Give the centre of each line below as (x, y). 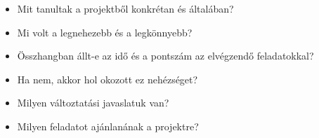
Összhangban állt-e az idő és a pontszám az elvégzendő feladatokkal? (165, 56)
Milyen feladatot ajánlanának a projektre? (108, 126)
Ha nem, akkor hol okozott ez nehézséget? (108, 79)
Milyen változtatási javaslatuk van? (93, 103)
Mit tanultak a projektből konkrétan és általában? (125, 8)
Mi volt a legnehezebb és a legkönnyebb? (105, 32)
